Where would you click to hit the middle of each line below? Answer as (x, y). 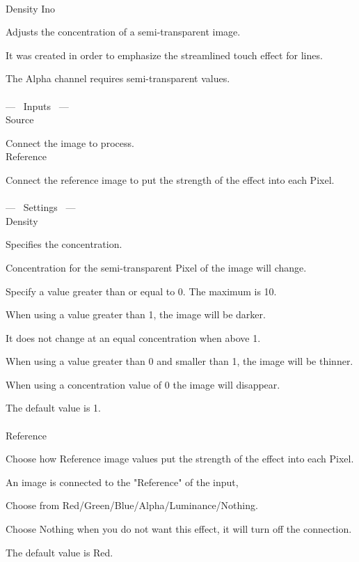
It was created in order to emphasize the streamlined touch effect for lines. (164, 55)
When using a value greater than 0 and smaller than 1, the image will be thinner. (179, 361)
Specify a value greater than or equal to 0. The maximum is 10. (141, 291)
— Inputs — (37, 106)
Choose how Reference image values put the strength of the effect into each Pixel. (180, 459)
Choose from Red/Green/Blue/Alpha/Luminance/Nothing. (132, 505)
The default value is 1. (53, 408)
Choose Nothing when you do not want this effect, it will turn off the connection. (179, 529)
